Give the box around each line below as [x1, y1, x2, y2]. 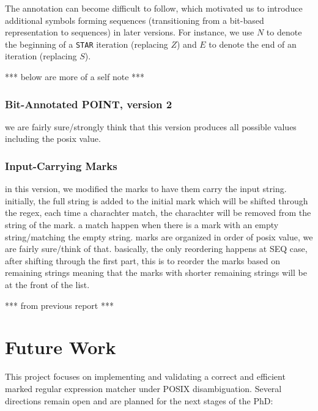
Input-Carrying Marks [5, 158, 117, 173]
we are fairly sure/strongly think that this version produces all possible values [5, 120, 297, 133]
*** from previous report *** [5, 298, 114, 311]
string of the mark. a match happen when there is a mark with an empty [5, 218, 279, 231]
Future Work [5, 335, 116, 360]
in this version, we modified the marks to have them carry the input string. [5, 182, 287, 195]
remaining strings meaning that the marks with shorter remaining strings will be [5, 266, 307, 279]
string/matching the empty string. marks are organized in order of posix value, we [5, 230, 313, 243]
